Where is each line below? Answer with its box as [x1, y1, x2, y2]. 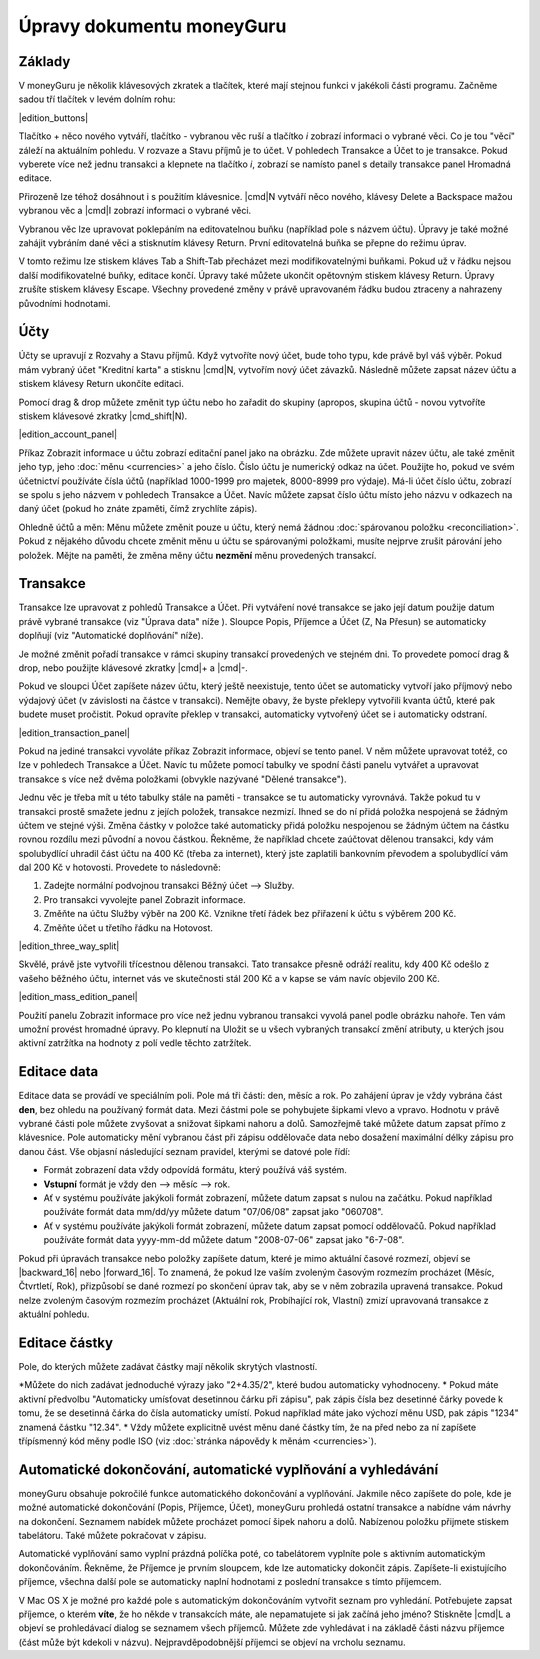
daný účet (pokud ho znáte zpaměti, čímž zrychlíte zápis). [18, 503, 258, 515]
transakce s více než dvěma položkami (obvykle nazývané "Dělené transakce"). [18, 773, 347, 785]
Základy [18, 53, 71, 70]
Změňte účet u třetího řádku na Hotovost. [43, 921, 214, 934]
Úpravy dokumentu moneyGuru [18, 15, 287, 37]
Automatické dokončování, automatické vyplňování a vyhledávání [18, 1461, 439, 1478]
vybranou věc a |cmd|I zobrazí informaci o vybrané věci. [18, 205, 252, 217]
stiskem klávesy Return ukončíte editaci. [18, 378, 184, 390]
